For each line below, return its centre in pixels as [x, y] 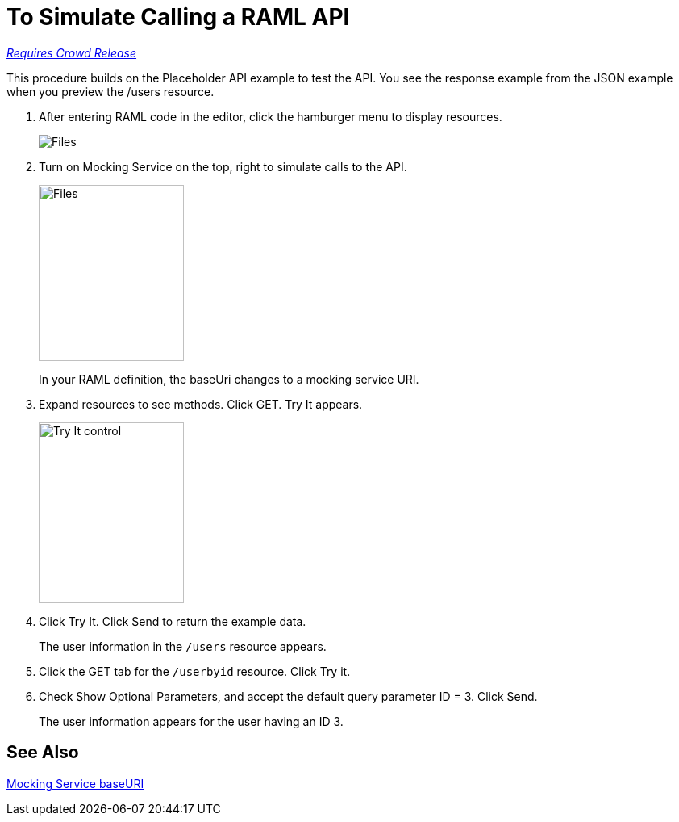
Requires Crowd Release [72, 52]
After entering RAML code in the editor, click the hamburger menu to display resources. [271, 116]
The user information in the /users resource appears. [183, 646]
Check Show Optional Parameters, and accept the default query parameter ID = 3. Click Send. [288, 696]
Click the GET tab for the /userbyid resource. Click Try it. [195, 671]
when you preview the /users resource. [110, 91]
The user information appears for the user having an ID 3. [191, 721]
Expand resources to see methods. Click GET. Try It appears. [201, 404]
